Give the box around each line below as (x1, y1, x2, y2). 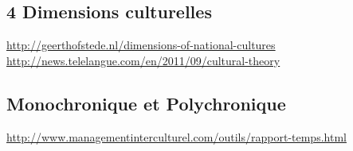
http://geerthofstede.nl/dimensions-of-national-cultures (6, 37, 276, 53)
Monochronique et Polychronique (6, 91, 286, 115)
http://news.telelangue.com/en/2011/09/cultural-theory (6, 52, 280, 68)
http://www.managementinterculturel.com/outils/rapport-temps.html (6, 128, 347, 145)
